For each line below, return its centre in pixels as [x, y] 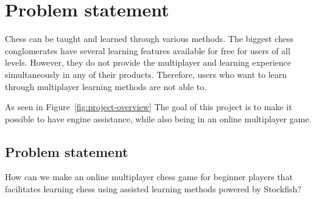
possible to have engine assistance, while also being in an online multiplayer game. [158, 118]
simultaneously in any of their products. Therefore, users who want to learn [146, 74]
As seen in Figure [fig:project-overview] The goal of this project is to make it [149, 107]
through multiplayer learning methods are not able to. [106, 86]
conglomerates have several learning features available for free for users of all [148, 50]
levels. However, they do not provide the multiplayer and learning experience [148, 62]
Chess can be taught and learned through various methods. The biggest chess [149, 39]
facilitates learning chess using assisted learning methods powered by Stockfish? [153, 189]
